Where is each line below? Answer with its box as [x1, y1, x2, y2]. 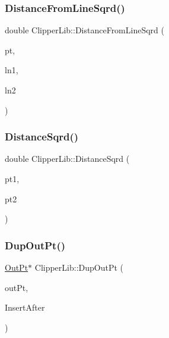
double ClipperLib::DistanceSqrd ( [5, 152, 130, 165]
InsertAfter [5, 301, 45, 314]
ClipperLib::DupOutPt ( [34, 261, 124, 273]
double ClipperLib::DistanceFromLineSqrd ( [5, 24, 164, 36]
